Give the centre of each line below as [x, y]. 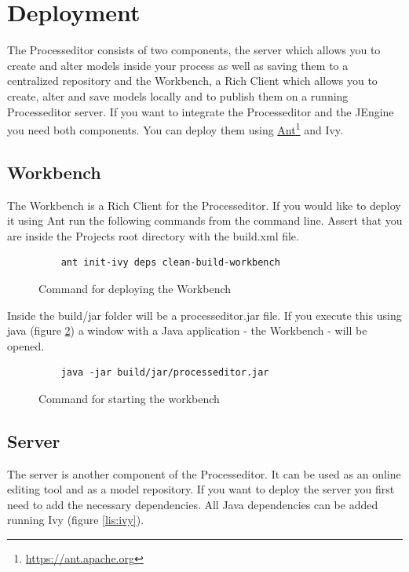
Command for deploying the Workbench [135, 288]
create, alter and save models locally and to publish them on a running [178, 95]
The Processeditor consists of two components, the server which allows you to [194, 50]
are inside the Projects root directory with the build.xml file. [153, 235]
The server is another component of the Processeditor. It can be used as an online [204, 473]
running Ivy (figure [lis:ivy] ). [76, 520]
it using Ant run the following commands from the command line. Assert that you [205, 220]
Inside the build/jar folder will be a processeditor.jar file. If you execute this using [204, 315]
